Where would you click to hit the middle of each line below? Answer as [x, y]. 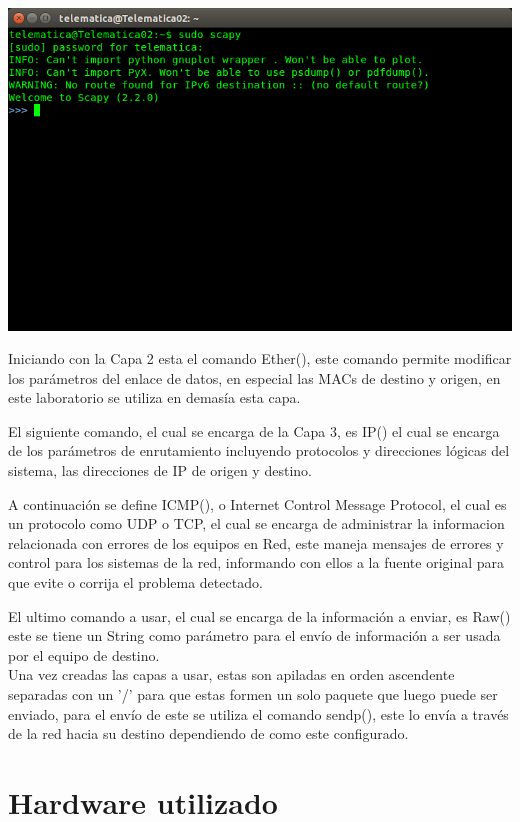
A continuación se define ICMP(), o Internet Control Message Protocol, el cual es [257, 503]
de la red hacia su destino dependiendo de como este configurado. [208, 733]
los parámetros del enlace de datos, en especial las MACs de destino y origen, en [254, 377]
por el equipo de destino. [84, 654]
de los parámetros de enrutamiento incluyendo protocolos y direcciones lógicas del [259, 450]
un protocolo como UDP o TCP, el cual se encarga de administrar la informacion [256, 523]
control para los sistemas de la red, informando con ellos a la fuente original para [256, 562]
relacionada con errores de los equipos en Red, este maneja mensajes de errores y [256, 542]
